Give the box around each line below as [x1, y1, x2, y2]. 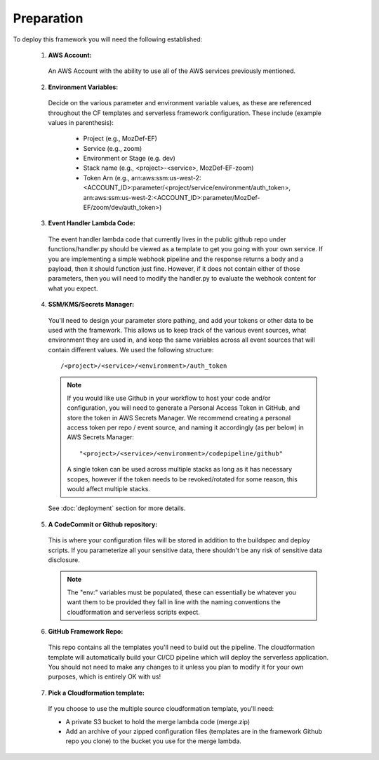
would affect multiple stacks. [67, 485, 150, 493]
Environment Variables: [48, 83, 119, 91]
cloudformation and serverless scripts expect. [67, 608, 200, 616]
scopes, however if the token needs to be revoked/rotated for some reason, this [67, 474, 298, 484]
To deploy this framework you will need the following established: [13, 35, 203, 44]
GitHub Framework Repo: [48, 627, 124, 635]
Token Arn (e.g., [83, 173, 130, 182]
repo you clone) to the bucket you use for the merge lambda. [65, 737, 242, 745]
